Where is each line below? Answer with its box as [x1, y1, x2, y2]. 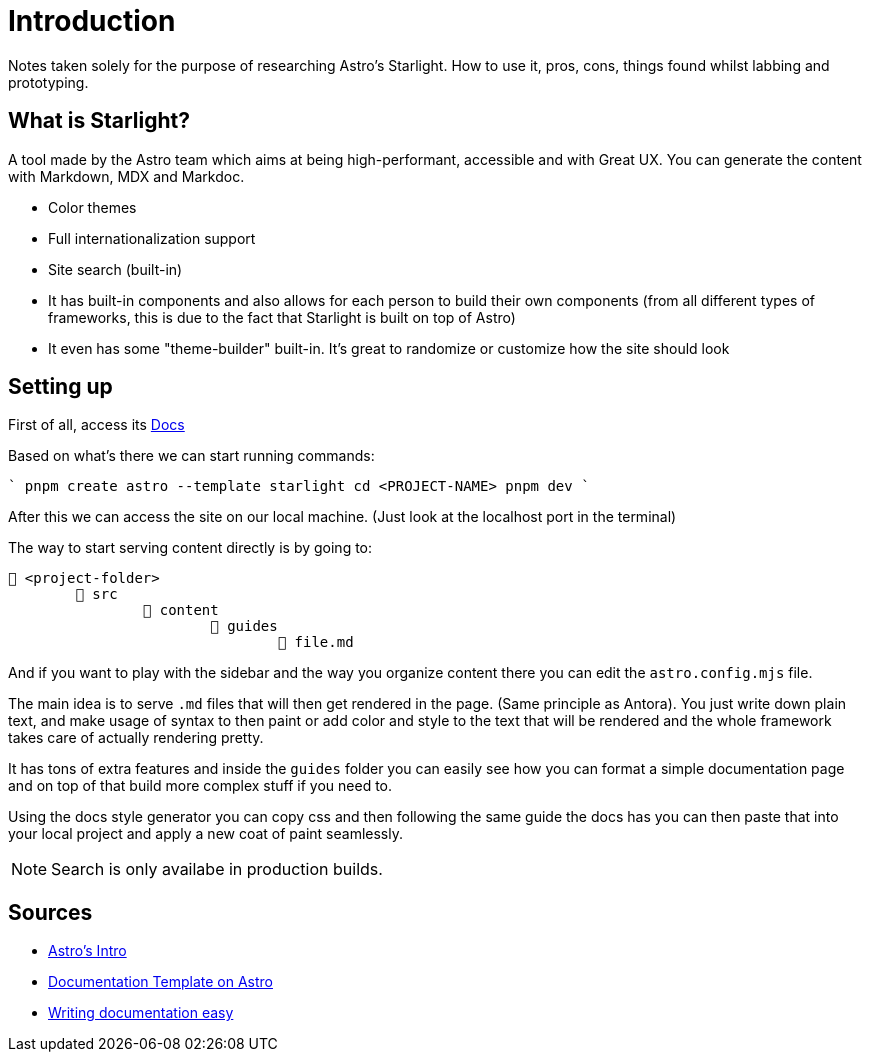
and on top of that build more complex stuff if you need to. [8, 777, 393, 795]
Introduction [8, 4, 176, 38]
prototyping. [8, 73, 89, 91]
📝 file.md [277, 634, 354, 651]
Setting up [8, 374, 113, 400]
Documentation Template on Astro [48, 973, 273, 991]
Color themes [48, 198, 137, 216]
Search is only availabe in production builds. [51, 859, 383, 880]
